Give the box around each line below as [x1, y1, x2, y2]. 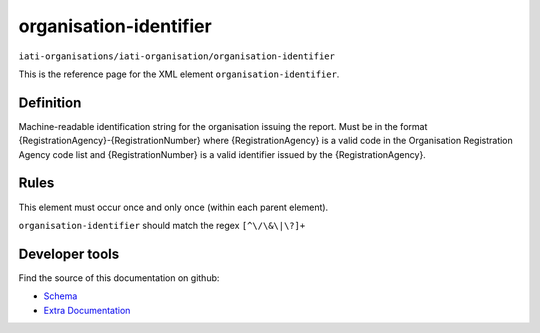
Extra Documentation [43, 304, 131, 316]
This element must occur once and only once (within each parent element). [18, 201, 329, 213]
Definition [18, 94, 82, 111]
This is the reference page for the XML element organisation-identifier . [18, 68, 340, 80]
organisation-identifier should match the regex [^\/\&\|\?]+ [18, 219, 306, 231]
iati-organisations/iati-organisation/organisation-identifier [18, 50, 335, 62]
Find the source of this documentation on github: [18, 271, 220, 284]
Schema [43, 290, 78, 302]
